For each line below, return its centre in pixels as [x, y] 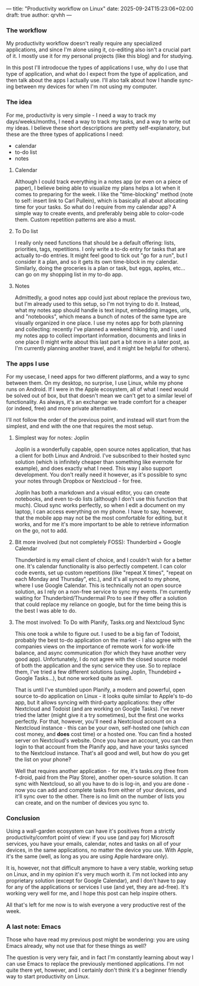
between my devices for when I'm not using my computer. [86, 86]
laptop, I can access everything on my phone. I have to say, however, [99, 511]
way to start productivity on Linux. [48, 976]
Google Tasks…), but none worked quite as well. [74, 678]
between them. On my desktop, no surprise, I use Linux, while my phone [95, 383]
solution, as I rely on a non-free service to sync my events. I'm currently [103, 591]
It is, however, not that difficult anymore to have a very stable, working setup [100, 868]
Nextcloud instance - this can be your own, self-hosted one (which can [102, 728]
